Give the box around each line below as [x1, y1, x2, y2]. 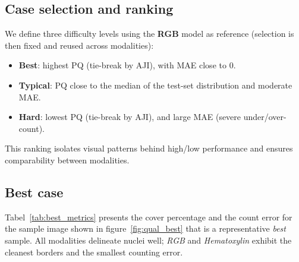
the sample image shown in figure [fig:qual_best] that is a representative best [5, 222, 286, 235]
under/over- [243, 111, 287, 123]
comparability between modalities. [5, 153, 130, 166]
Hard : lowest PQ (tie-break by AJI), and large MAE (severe [18, 111, 241, 123]
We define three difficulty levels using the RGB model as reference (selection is [5, 27, 294, 40]
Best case [5, 182, 64, 201]
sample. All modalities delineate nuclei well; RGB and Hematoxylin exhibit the [5, 233, 292, 246]
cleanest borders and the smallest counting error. [5, 245, 183, 258]
